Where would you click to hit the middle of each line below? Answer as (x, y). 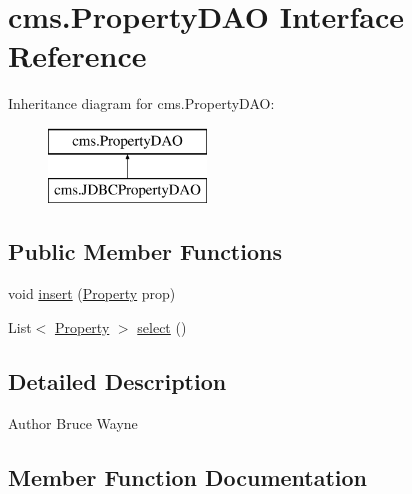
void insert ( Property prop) (92, 293)
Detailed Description (117, 380)
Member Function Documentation (188, 476)
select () (162, 326)
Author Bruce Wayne (73, 422)
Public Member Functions (145, 251)
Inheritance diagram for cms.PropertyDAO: (141, 103)
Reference (77, 55)
